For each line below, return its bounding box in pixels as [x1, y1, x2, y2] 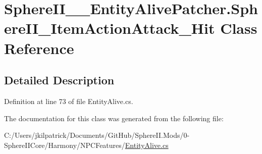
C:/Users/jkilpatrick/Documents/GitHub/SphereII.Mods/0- [4, 130, 190, 140]
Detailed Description [4, 72, 115, 88]
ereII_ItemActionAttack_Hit [4, 18, 215, 38]
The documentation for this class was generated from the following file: [4, 113, 224, 123]
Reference [4, 37, 74, 58]
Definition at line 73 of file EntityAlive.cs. [4, 95, 133, 106]
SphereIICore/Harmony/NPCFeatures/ [4, 139, 125, 150]
